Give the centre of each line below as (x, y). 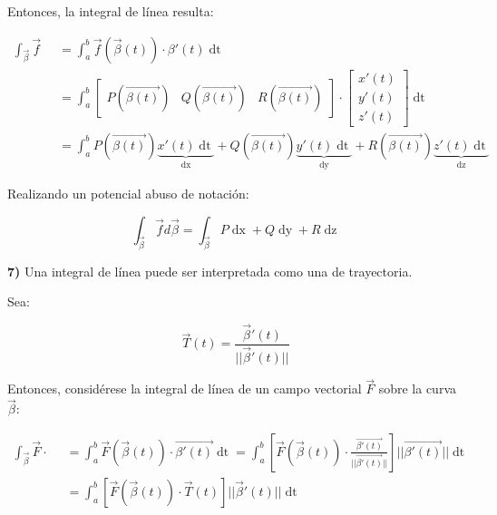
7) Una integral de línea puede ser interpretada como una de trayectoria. (210, 271)
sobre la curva (417, 389)
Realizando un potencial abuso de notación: (128, 194)
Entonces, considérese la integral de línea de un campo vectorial (185, 389)
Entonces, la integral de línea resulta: (111, 11)
